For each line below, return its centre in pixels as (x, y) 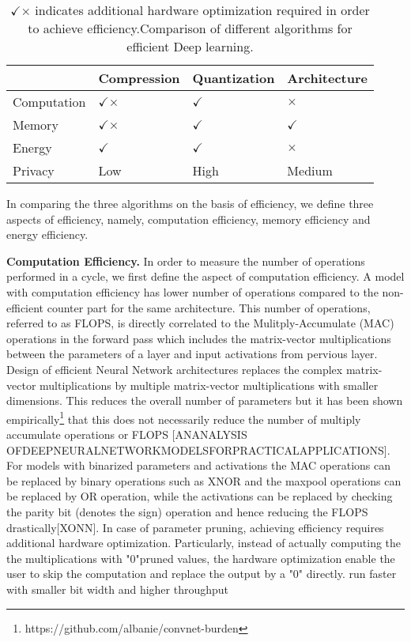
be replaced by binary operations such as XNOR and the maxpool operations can (204, 480)
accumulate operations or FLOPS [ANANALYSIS (127, 434)
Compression (139, 78)
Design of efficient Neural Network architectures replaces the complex (175, 369)
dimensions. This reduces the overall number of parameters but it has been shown (205, 400)
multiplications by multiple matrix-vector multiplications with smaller (209, 385)
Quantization (234, 78)
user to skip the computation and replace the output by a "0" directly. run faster (202, 574)
